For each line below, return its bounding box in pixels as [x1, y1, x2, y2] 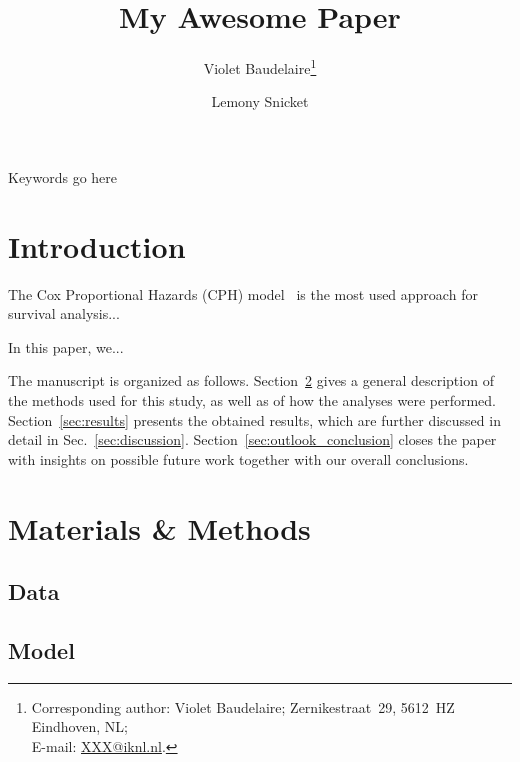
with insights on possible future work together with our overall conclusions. [8, 448, 469, 469]
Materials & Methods [8, 507, 311, 548]
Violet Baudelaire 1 [203, 55, 317, 78]
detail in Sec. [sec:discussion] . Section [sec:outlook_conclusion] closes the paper [8, 429, 497, 450]
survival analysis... [8, 303, 120, 324]
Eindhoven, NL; [31, 716, 128, 737]
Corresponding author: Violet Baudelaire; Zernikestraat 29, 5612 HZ [31, 696, 455, 717]
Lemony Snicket [211, 91, 309, 112]
